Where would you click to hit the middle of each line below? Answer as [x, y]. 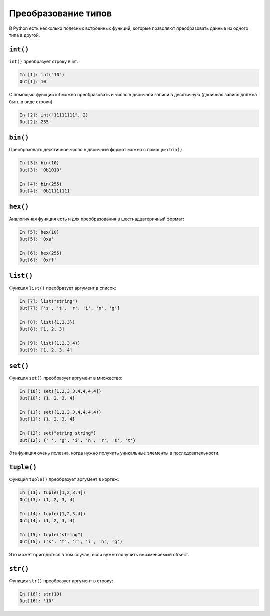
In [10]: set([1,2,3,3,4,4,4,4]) [61, 391]
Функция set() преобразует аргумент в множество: [66, 378]
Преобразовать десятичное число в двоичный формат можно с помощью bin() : [97, 150]
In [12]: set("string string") [58, 433]
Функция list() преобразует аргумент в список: [63, 288]
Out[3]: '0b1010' [41, 170]
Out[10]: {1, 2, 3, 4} [47, 398]
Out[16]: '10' [37, 601]
